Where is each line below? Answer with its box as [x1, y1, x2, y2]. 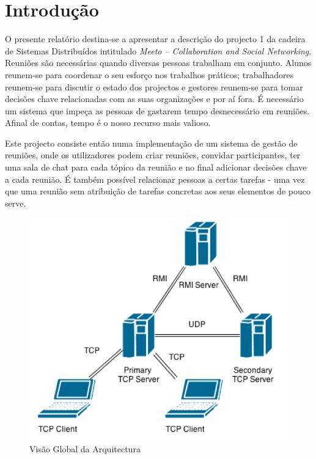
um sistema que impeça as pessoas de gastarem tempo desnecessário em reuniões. [5, 104, 310, 117]
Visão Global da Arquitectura [29, 442, 141, 455]
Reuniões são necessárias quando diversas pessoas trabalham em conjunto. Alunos [5, 56, 312, 69]
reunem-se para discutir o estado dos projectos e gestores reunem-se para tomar [5, 80, 303, 93]
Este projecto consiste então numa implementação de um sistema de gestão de [5, 136, 298, 149]
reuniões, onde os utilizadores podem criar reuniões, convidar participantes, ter [5, 149, 301, 161]
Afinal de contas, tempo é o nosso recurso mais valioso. [5, 116, 211, 129]
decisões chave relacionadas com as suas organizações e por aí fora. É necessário [5, 92, 304, 105]
